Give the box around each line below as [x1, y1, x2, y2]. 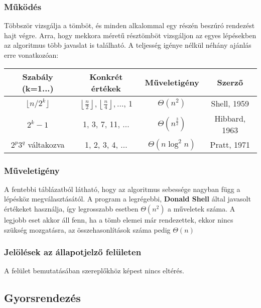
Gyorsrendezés [4, 290, 81, 305]
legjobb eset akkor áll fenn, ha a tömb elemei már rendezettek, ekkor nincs [4, 215, 233, 225]
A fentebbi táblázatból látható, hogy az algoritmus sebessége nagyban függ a [4, 183, 240, 194]
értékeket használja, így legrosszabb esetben [4, 203, 139, 214]
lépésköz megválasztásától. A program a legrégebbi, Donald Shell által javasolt [4, 193, 251, 204]
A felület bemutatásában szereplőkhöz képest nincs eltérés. [4, 265, 184, 276]
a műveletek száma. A [168, 203, 235, 214]
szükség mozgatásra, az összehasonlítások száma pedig [4, 224, 171, 235]
